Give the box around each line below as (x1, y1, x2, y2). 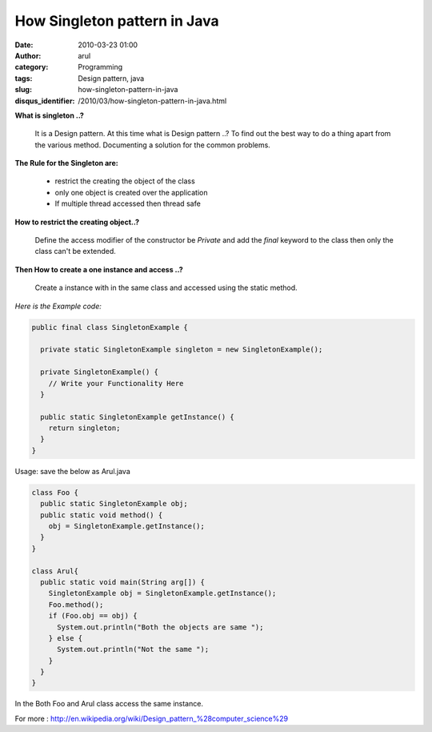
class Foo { (31, 488, 79, 497)
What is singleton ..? (14, 111, 84, 120)
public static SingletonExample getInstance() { (40, 412, 235, 421)
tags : (14, 73, 33, 83)
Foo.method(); (48, 600, 104, 609)
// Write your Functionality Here (48, 379, 184, 388)
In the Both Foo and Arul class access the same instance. (14, 699, 204, 709)
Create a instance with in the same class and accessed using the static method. (34, 283, 298, 292)
